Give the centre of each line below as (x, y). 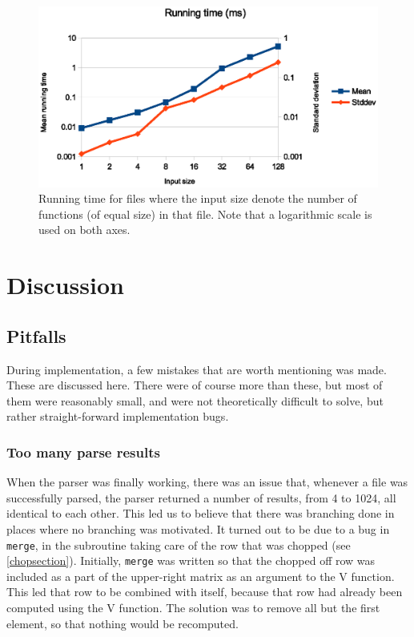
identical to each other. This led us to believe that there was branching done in (201, 513)
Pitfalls (36, 335)
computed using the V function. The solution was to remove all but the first (193, 608)
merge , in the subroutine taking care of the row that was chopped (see (179, 544)
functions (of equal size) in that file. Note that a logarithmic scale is (205, 214)
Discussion (65, 285)
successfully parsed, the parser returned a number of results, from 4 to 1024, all (201, 497)
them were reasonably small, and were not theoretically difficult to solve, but (195, 400)
